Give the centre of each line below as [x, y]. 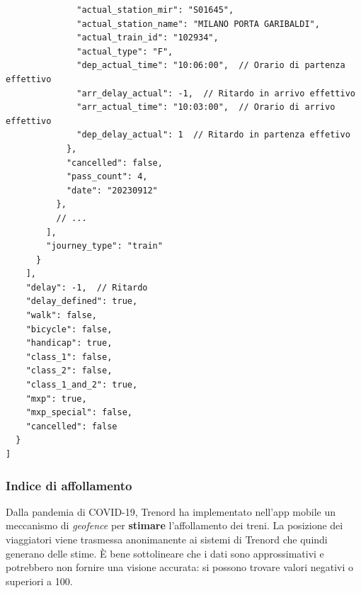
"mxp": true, [56, 399]
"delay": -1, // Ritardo [87, 287]
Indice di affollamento [69, 485]
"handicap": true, [69, 343]
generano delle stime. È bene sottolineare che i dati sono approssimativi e [165, 553]
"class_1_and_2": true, [82, 385]
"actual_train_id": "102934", [148, 38]
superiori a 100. [39, 581]
